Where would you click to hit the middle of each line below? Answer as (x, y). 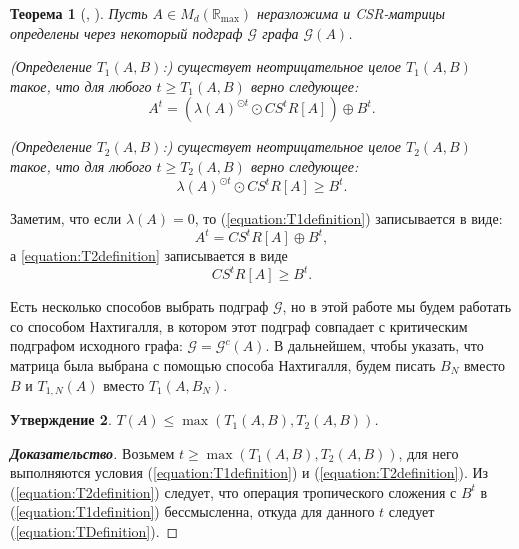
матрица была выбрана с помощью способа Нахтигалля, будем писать (223, 365)
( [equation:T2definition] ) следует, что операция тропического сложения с (233, 491)
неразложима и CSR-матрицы (351, 13)
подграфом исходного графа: (96, 345)
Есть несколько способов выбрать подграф (139, 306)
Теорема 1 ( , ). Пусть (79, 13)
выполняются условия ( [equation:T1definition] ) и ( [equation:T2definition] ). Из (249, 472)
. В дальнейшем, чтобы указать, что (374, 345)
